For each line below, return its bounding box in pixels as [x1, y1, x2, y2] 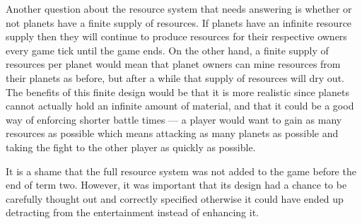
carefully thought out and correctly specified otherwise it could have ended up [6, 191, 344, 206]
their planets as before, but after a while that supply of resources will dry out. [6, 70, 344, 85]
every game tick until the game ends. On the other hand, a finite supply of [6, 42, 329, 57]
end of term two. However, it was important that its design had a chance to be [6, 177, 347, 192]
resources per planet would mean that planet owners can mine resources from [6, 57, 341, 71]
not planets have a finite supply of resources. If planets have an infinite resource [6, 15, 352, 30]
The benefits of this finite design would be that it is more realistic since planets [6, 84, 349, 99]
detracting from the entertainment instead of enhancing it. [6, 205, 259, 220]
